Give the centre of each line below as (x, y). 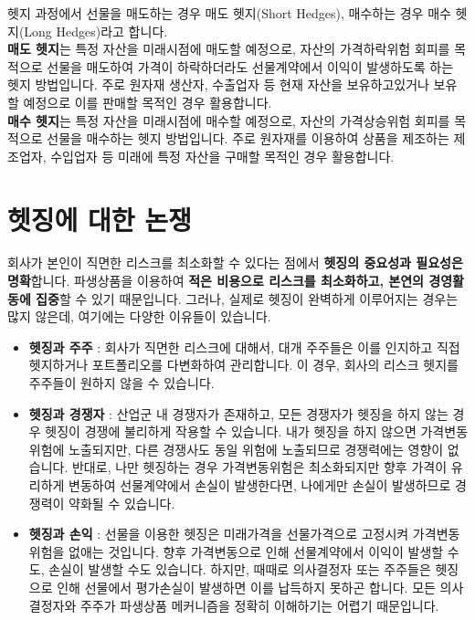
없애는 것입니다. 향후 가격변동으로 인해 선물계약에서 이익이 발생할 (256, 551)
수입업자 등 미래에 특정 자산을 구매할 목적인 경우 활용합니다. (222, 156)
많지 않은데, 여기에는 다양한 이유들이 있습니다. (139, 316)
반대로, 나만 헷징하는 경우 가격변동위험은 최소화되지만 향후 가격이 (259, 467)
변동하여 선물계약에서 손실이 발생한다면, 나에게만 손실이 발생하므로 (260, 485)
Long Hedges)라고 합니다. (96, 31)
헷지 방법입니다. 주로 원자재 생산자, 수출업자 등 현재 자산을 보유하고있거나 (218, 84)
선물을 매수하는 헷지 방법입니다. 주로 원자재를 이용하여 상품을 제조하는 (248, 138)
